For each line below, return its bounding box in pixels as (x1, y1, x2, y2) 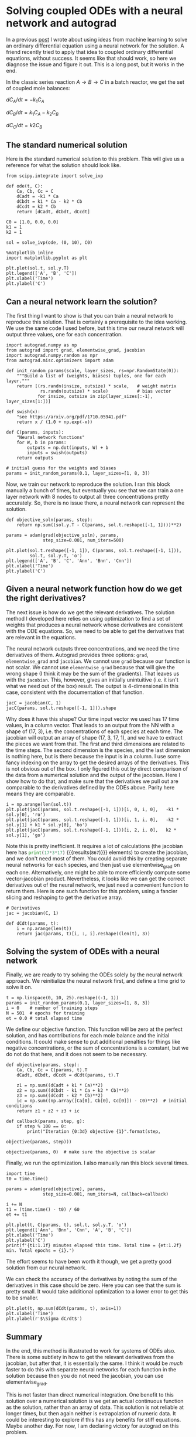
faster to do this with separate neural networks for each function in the (6, 1366, 177, 1373)
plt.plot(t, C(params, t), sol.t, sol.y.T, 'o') (6, 1222, 127, 1228)
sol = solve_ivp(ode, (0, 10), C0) (6, 240, 93, 246)
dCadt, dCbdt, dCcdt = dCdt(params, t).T (16, 1072, 119, 1078)
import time (6, 1171, 35, 1177)
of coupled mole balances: (6, 84, 70, 91)
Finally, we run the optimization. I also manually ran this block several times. (6, 1159, 189, 1167)
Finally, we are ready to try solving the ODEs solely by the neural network (6, 971, 183, 978)
